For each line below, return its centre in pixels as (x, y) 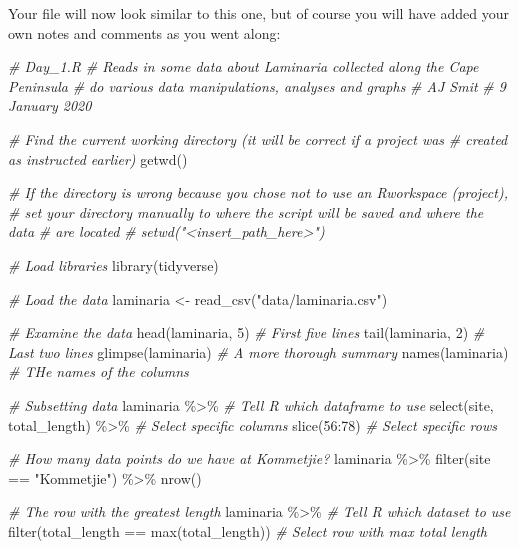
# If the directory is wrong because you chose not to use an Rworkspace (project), (258, 192)
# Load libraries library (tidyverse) (113, 264)
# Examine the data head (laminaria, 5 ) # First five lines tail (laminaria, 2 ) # (246, 332)
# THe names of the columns (98, 371)
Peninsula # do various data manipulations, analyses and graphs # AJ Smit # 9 (257, 85)
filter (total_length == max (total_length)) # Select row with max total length (247, 530)
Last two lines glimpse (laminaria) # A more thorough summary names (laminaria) (258, 351)
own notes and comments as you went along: (144, 32)
